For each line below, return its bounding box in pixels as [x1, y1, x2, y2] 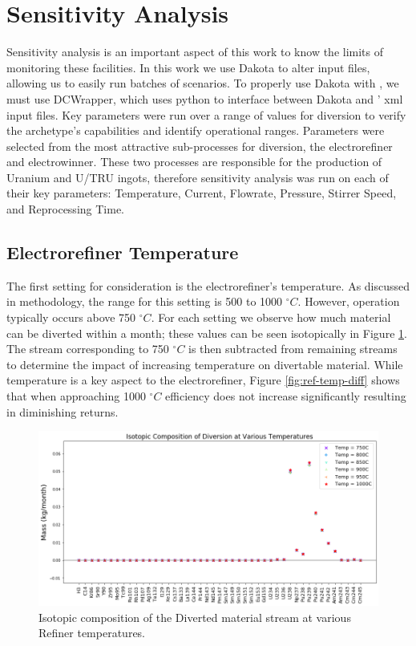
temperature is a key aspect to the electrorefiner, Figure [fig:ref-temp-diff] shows [6, 372, 400, 388]
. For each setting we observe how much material [151, 309, 391, 326]
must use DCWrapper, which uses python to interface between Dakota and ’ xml [6, 90, 403, 107]
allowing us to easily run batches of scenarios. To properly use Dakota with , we [6, 75, 399, 91]
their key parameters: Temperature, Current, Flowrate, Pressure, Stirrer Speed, [6, 185, 397, 201]
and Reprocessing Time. [6, 201, 124, 217]
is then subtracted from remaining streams [188, 340, 398, 357]
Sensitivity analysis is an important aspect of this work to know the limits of [6, 43, 384, 60]
